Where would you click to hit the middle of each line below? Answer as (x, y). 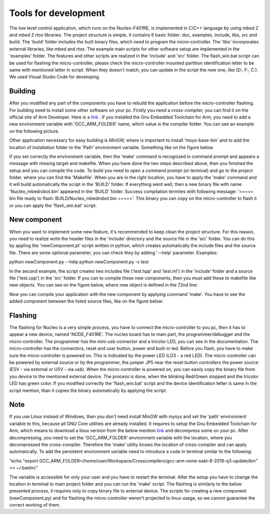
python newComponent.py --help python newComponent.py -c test (79, 262)
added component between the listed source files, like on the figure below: (86, 301)
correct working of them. (35, 505)
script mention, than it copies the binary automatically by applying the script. (88, 390)
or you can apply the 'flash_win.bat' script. (53, 205)
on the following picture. (34, 131)
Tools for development (57, 13)
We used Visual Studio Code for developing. (55, 77)
